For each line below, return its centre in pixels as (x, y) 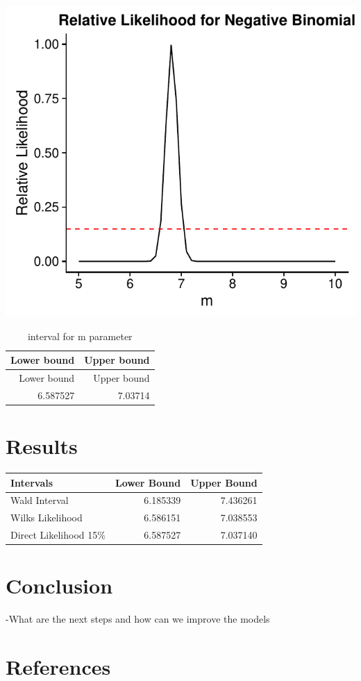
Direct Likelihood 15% (58, 535)
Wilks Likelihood (47, 518)
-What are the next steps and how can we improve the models (138, 619)
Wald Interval (40, 500)
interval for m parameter (80, 336)
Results (42, 446)
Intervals (32, 482)
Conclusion (59, 586)
